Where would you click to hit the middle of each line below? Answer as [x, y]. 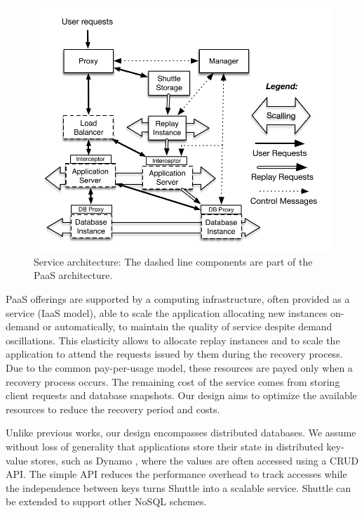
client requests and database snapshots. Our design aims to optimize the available [181, 395]
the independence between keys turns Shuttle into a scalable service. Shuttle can [178, 487]
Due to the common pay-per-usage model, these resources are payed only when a [179, 368]
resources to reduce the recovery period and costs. [113, 409]
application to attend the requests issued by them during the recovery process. [174, 354]
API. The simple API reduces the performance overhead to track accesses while [176, 474]
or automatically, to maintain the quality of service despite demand [187, 326]
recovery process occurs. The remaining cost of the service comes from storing [173, 381]
